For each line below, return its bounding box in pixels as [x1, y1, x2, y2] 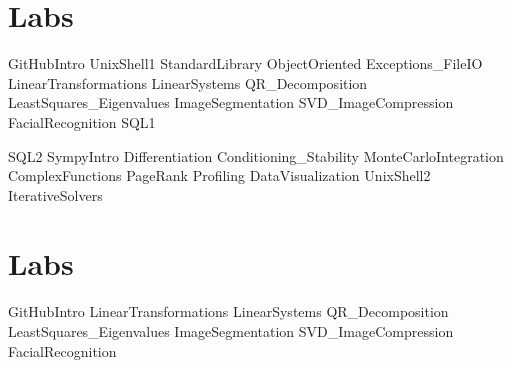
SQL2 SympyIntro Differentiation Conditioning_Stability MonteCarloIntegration [8, 145, 504, 166]
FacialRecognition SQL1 [8, 111, 156, 132]
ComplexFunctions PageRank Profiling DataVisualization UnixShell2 [8, 165, 431, 186]
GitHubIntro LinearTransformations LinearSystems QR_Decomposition [8, 301, 449, 322]
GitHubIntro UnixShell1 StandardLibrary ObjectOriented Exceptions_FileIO [8, 53, 483, 74]
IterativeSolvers [8, 184, 103, 205]
